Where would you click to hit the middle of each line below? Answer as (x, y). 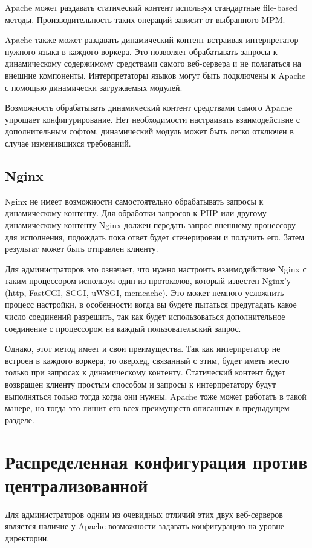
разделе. (20, 419)
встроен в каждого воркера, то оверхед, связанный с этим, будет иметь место (147, 360)
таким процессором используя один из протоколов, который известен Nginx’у (148, 281)
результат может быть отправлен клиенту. (82, 249)
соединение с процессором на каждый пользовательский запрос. (123, 328)
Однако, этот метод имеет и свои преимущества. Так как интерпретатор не (143, 348)
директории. (27, 537)
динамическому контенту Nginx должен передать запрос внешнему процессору (151, 224)
